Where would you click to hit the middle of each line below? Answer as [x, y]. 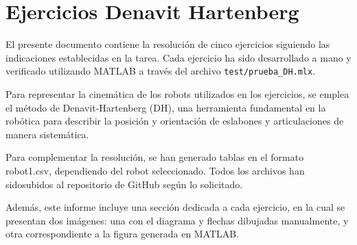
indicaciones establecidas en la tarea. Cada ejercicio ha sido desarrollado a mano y [178, 57]
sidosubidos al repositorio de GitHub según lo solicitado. [124, 184]
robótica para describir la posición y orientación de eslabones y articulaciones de [175, 121]
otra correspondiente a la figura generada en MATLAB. [123, 234]
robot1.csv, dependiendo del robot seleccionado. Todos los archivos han [155, 170]
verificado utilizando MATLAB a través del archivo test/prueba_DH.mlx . [161, 71]
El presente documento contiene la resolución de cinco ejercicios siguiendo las [168, 44]
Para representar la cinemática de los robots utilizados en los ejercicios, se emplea [177, 93]
